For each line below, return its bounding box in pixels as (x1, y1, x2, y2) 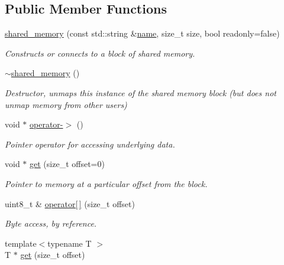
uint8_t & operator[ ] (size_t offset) (5, 197, 135, 210)
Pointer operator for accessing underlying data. (5, 138, 175, 150)
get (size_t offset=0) (30, 158, 105, 170)
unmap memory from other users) (5, 98, 127, 110)
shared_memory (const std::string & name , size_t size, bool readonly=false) (5, 27, 280, 40)
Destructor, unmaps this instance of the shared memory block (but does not (5, 86, 276, 99)
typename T (47, 237, 92, 249)
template (5, 237, 37, 249)
